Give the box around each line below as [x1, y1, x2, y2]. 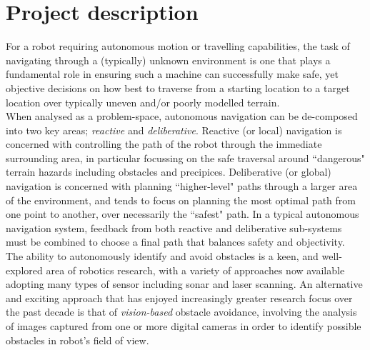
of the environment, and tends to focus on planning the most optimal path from [6, 192, 356, 207]
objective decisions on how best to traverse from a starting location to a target [6, 80, 350, 95]
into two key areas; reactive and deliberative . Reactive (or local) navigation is [6, 122, 342, 137]
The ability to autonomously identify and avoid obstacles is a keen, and [6, 249, 319, 264]
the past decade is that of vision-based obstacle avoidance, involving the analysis [6, 304, 357, 319]
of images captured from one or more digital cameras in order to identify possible [6, 319, 361, 333]
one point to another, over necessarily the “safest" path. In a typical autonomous [6, 206, 359, 221]
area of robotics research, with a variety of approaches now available [46, 262, 345, 277]
